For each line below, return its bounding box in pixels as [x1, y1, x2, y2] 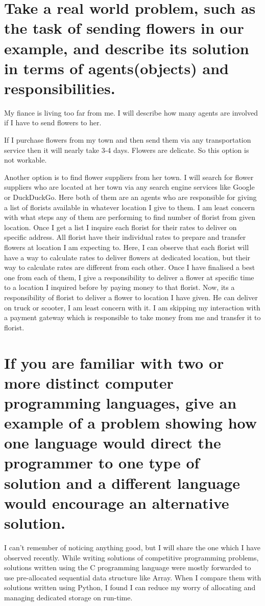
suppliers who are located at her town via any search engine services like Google [4, 182, 255, 192]
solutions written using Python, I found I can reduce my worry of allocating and [4, 582, 256, 593]
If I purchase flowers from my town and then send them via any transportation [4, 134, 251, 145]
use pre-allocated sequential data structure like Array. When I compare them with [4, 572, 261, 582]
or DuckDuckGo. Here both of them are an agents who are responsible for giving [4, 192, 257, 203]
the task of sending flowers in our [4, 17, 244, 38]
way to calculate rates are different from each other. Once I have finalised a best [4, 262, 255, 273]
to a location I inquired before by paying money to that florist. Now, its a [4, 282, 235, 293]
